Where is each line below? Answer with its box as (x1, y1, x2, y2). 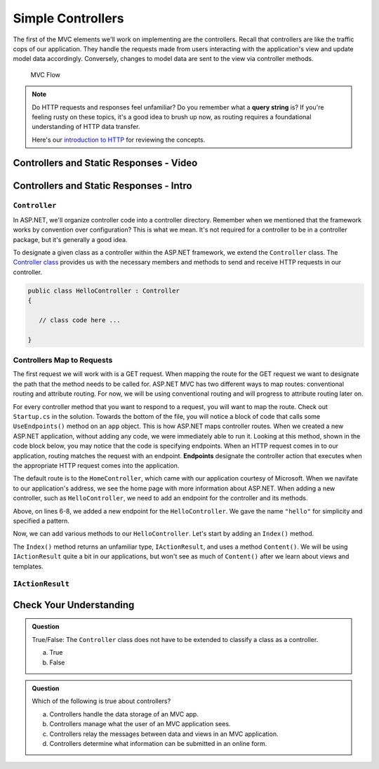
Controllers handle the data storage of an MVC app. (49, 709, 199, 718)
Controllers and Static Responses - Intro (13, 180, 192, 192)
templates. (13, 562, 44, 570)
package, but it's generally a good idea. (13, 235, 128, 243)
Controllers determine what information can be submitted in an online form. (49, 739, 267, 747)
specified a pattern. (13, 516, 70, 525)
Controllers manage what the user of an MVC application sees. (49, 720, 231, 728)
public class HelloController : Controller (27, 286, 180, 295)
